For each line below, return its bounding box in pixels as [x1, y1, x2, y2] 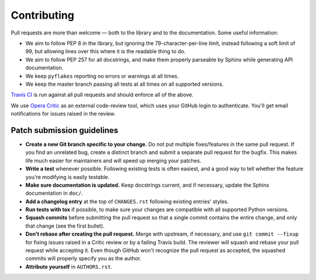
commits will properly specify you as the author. [25, 255, 142, 262]
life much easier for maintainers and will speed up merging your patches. [25, 157, 202, 164]
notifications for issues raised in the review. [11, 110, 116, 117]
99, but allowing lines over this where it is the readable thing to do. [25, 48, 186, 55]
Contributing [11, 9, 74, 22]
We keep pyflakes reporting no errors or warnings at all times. [25, 72, 179, 79]
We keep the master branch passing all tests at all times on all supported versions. [25, 80, 224, 87]
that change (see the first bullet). [25, 222, 105, 229]
